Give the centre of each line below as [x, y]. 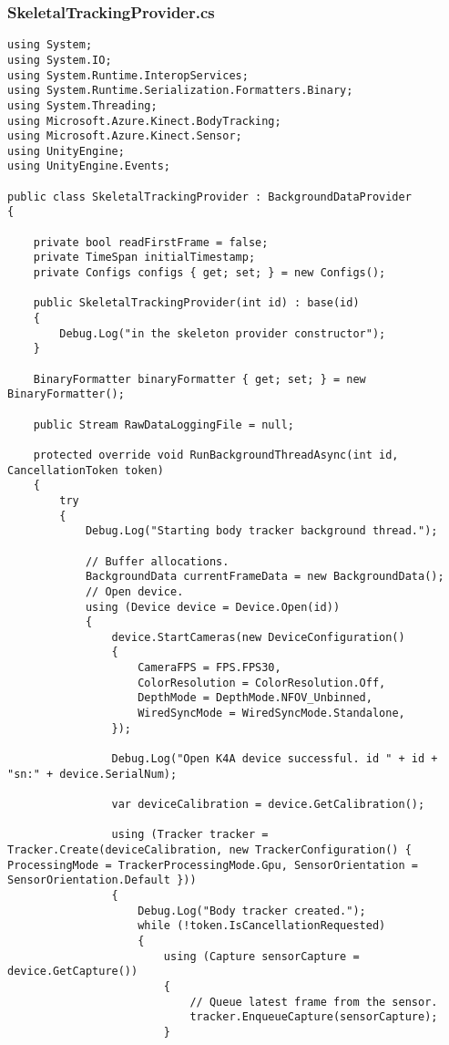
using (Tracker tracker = [190, 835]
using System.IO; [60, 60]
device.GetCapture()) [73, 972]
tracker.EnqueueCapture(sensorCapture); [314, 1017]
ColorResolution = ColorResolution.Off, [262, 683]
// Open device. [134, 591]
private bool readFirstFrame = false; [151, 242]
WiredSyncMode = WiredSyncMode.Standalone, [271, 714]
